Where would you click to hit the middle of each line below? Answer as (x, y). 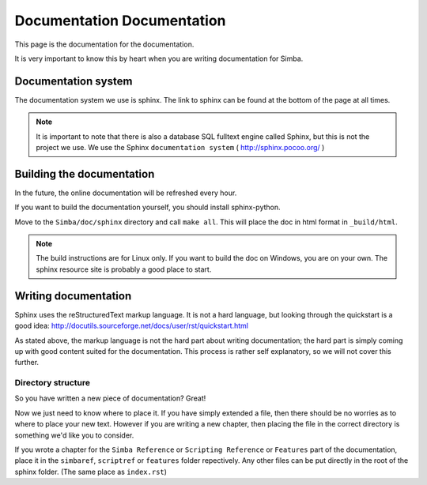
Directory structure (53, 383)
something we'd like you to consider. (74, 435)
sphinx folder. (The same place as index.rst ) (91, 472)
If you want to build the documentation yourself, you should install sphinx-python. (147, 207)
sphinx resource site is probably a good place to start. (124, 269)
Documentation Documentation (120, 21)
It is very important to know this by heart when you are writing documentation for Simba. (159, 58)
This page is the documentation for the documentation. (104, 44)
